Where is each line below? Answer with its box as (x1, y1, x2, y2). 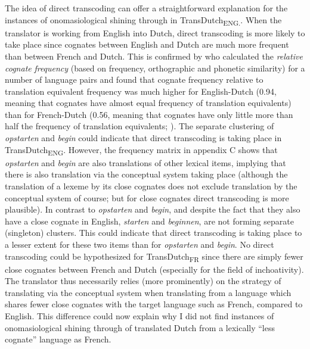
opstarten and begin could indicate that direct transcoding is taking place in (5, 132, 282, 144)
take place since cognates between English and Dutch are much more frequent (5, 38, 289, 51)
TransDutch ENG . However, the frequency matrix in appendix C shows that (5, 143, 278, 157)
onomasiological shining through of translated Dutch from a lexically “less (5, 321, 275, 334)
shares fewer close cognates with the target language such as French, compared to (5, 298, 303, 310)
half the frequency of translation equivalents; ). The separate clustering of (5, 120, 274, 132)
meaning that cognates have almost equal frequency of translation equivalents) (5, 96, 292, 109)
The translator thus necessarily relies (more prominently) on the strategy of (5, 275, 281, 287)
